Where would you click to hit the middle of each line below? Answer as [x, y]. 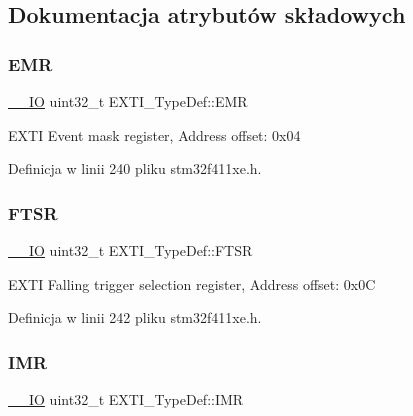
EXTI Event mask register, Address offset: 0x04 [154, 134]
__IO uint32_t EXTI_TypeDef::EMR [128, 101]
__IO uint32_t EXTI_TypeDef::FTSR [130, 250]
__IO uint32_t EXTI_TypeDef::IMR [126, 399]
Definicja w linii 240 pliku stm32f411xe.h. [135, 168]
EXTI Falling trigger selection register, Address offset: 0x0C [192, 283]
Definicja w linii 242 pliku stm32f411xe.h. [135, 317]
